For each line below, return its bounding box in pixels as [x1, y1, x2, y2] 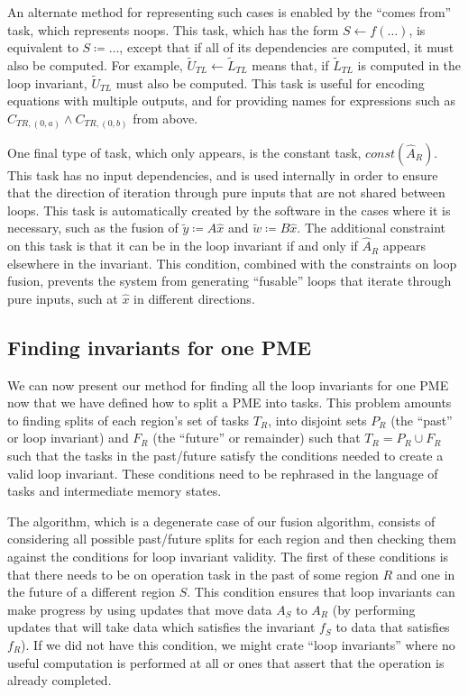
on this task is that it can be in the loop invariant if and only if [7, 236, 358, 255]
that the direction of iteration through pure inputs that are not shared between [7, 183, 445, 202]
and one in [396, 564, 455, 583]
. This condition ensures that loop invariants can [187, 582, 455, 601]
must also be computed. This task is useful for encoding [115, 73, 425, 92]
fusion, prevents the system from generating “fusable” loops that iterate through [7, 271, 452, 290]
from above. [133, 109, 198, 127]
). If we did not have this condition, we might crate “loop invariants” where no [21, 636, 455, 654]
